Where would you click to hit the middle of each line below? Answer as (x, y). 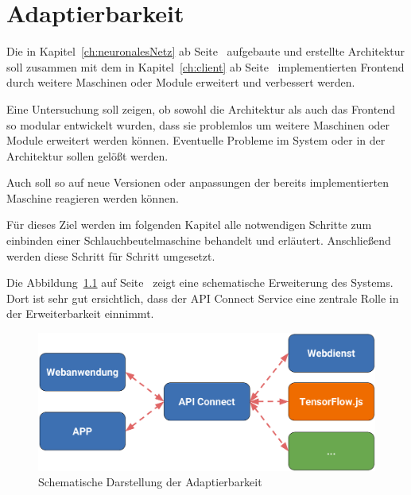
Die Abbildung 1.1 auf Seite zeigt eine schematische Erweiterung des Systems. (200, 282)
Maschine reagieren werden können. (93, 197)
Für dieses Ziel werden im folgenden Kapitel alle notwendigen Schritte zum (189, 224)
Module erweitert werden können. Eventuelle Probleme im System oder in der (196, 140)
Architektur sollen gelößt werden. (87, 155)
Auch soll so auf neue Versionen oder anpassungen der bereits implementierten (198, 182)
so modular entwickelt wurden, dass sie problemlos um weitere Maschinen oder (198, 124)
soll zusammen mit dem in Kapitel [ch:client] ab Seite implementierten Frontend (205, 66)
